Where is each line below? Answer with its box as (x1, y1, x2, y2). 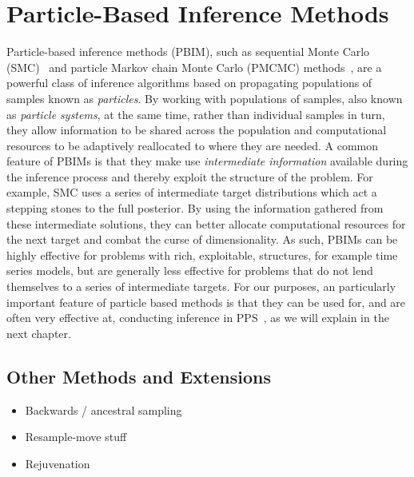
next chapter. (6, 324, 71, 341)
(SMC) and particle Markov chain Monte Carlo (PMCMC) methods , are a (6, 58, 382, 75)
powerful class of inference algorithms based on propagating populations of (6, 74, 372, 91)
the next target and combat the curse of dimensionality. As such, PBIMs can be (6, 231, 398, 248)
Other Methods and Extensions (6, 364, 271, 388)
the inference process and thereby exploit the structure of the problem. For (6, 168, 373, 185)
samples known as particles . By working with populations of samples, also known (6, 89, 403, 106)
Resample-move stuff (25, 428, 127, 445)
